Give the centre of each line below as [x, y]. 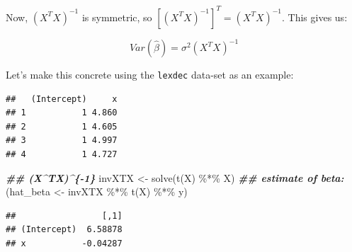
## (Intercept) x [62, 99]
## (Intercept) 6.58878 [64, 230]
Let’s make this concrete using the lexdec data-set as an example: [150, 74]
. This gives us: [315, 17]
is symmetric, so [117, 17]
